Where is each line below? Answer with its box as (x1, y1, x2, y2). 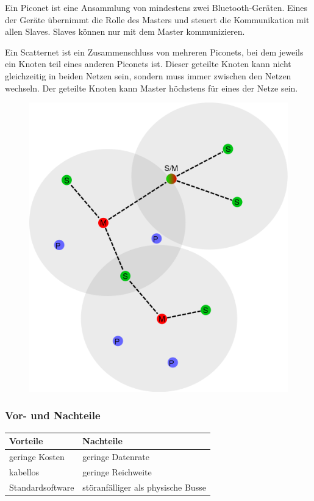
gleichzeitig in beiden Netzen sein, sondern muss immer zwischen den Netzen (5, 69, 291, 82)
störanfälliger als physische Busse (82, 480, 206, 493)
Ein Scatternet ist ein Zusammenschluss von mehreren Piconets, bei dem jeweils (5, 45, 304, 58)
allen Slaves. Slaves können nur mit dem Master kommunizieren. (5, 25, 245, 38)
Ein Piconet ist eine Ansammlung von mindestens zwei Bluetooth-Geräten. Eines (5, 1, 307, 13)
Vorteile (9, 434, 43, 447)
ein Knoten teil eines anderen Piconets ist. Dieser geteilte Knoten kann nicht (5, 57, 291, 70)
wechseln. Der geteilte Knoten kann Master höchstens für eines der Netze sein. (5, 81, 298, 94)
